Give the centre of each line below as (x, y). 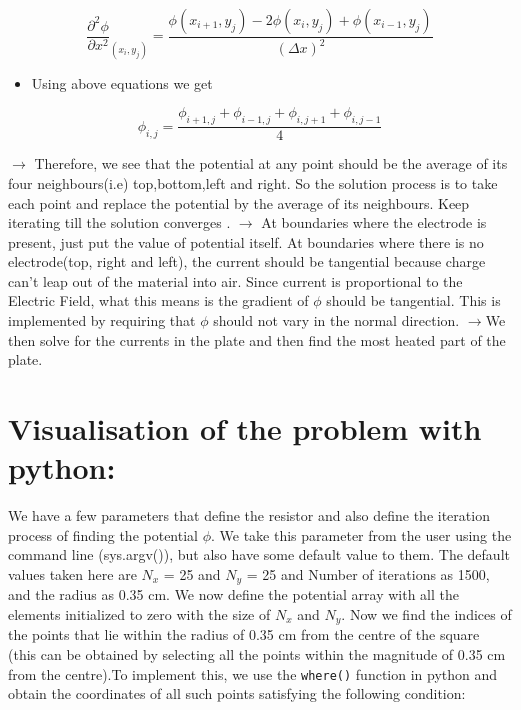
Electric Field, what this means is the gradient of (158, 300)
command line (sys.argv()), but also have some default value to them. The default (259, 554)
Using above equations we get (122, 82)
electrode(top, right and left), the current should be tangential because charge (247, 261)
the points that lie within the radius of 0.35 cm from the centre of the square (244, 634)
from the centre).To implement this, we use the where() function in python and (253, 673)
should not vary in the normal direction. (336, 320)
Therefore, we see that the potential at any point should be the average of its (271, 163)
